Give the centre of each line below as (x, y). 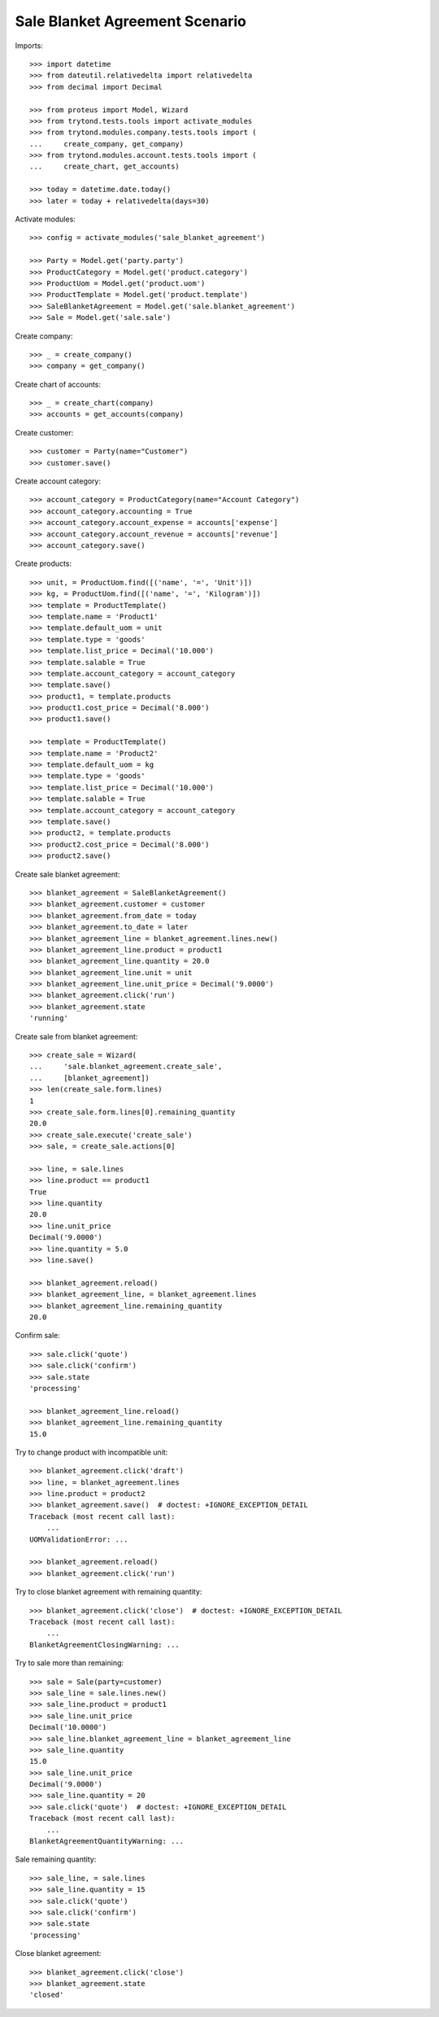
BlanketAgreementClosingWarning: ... (105, 1645)
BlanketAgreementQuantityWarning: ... (107, 1841)
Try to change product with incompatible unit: (91, 1452)
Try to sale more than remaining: (70, 1663)
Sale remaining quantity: (56, 1859)
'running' (49, 1018)
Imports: (29, 46)
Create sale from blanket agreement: (76, 1036)
